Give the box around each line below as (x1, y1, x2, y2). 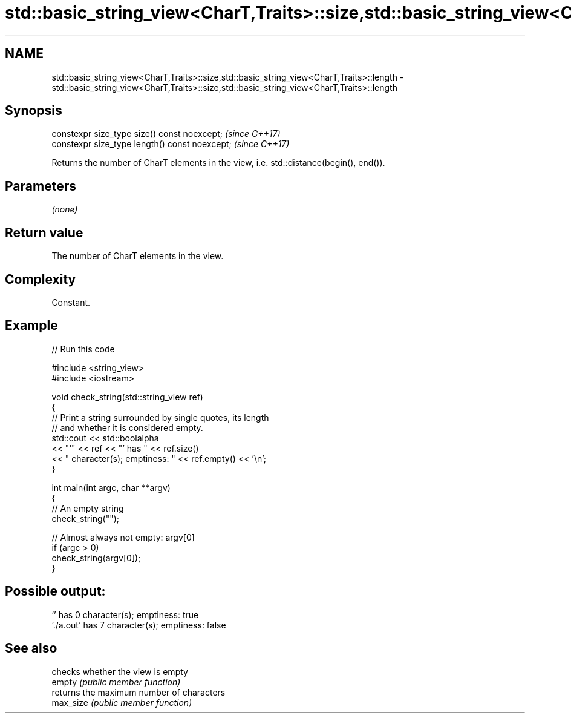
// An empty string (51, 502, 124, 513)
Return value (5, 225, 83, 240)
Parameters (5, 178, 76, 194)
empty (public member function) (51, 676, 181, 687)
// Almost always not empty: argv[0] (51, 532, 195, 542)
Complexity (5, 271, 76, 287)
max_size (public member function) (51, 697, 192, 708)
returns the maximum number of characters (51, 687, 226, 697)
